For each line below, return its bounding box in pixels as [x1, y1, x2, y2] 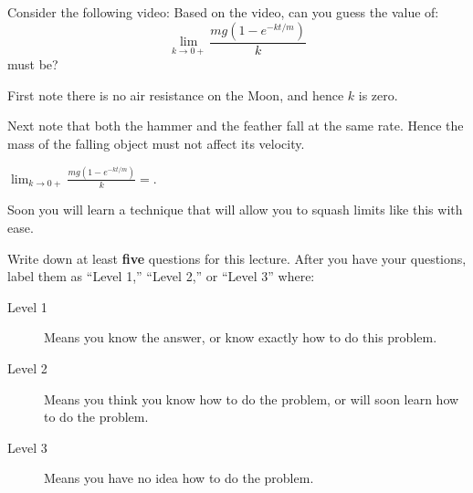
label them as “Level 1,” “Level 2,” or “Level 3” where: [7, 267, 315, 286]
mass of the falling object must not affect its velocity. [7, 134, 305, 153]
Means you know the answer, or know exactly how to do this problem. [44, 328, 437, 347]
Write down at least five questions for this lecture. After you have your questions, [7, 248, 467, 267]
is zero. [358, 85, 398, 104]
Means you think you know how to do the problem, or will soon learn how [44, 389, 459, 408]
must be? [7, 55, 58, 74]
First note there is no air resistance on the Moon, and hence [7, 85, 344, 104]
